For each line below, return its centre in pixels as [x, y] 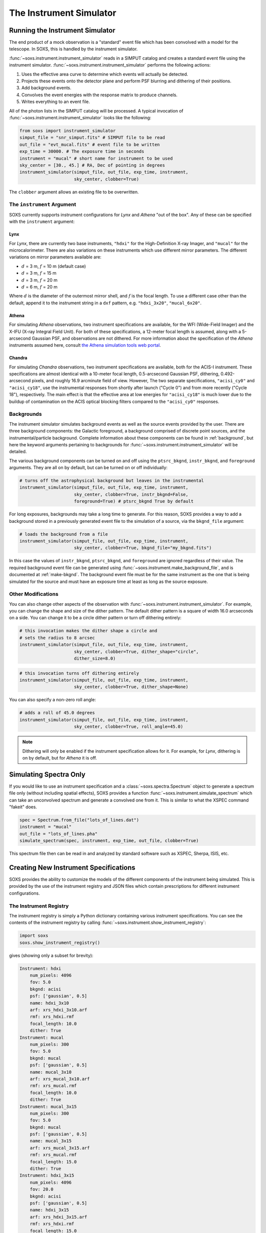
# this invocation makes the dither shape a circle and [88, 631]
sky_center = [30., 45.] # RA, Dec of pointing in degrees [92, 165]
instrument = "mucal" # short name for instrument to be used [96, 158]
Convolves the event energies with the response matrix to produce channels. [100, 95]
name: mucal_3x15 [51, 1141]
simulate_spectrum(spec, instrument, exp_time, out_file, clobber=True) [109, 841]
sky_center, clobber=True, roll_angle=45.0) [129, 727]
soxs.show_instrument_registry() [60, 943]
